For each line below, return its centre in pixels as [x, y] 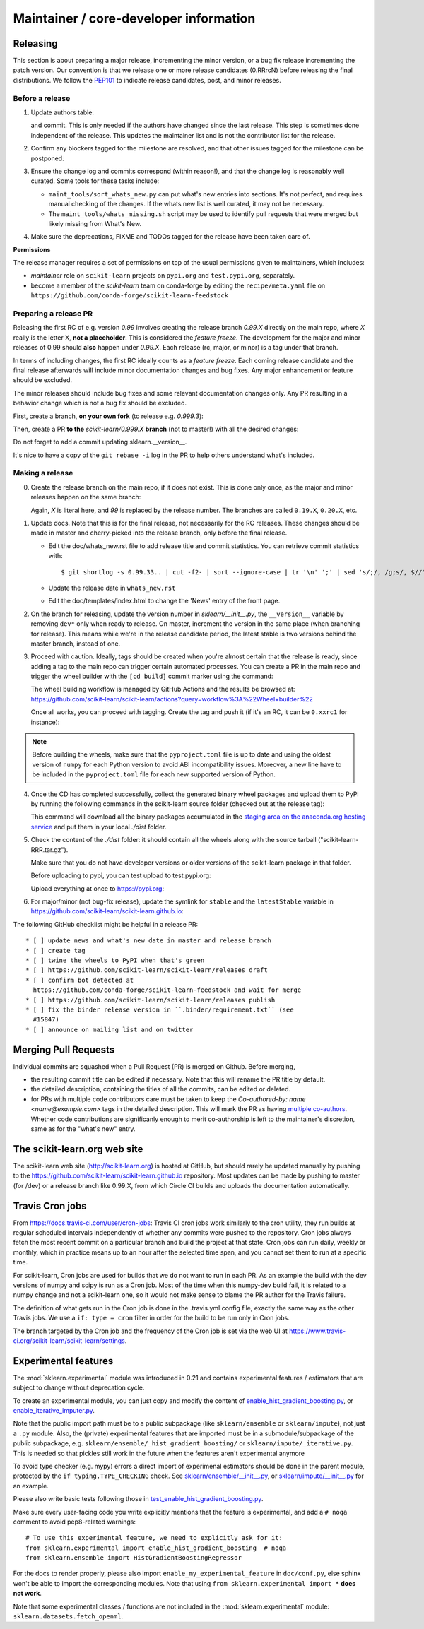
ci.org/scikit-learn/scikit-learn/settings [69, 1340]
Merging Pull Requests [64, 1049]
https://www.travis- [317, 1331]
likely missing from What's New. [95, 223]
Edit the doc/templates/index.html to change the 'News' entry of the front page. [164, 601]
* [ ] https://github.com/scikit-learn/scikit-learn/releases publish [151, 1000]
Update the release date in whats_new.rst [112, 588]
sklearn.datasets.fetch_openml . [68, 1616]
